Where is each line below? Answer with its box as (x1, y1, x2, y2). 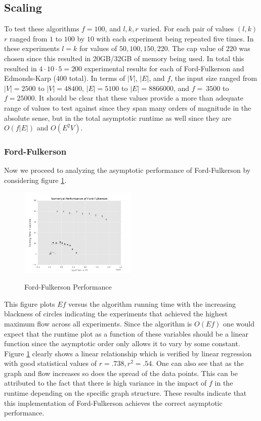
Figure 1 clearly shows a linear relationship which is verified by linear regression (4, 348, 252, 358)
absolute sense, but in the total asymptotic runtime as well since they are (4, 112, 232, 123)
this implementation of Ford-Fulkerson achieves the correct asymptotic (4, 397, 223, 408)
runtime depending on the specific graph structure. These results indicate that (4, 388, 247, 398)
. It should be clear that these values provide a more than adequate (34, 92, 244, 103)
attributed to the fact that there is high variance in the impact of (4, 378, 207, 388)
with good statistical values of (4, 358, 97, 368)
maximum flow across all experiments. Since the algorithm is (4, 318, 192, 329)
